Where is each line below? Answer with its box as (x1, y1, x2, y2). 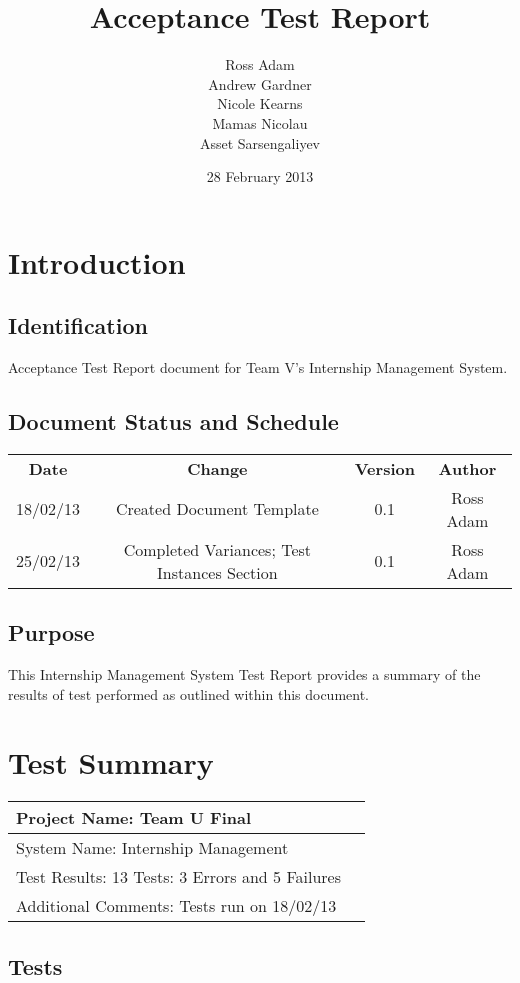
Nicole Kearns (217, 93, 303, 114)
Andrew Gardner (208, 73, 312, 94)
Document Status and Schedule (8, 406, 339, 437)
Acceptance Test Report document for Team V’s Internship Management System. (8, 357, 508, 378)
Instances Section (157, 560, 278, 584)
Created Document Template (115, 497, 319, 521)
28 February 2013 (206, 166, 314, 187)
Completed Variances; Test (123, 537, 312, 561)
